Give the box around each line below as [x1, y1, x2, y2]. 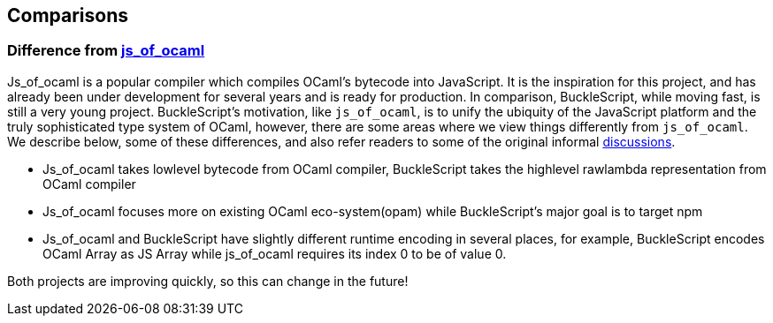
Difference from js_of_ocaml [7, 41, 205, 60]
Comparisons [7, 4, 129, 26]
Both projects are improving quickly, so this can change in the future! [7, 273, 409, 289]
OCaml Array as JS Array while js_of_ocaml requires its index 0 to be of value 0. [42, 245, 507, 261]
